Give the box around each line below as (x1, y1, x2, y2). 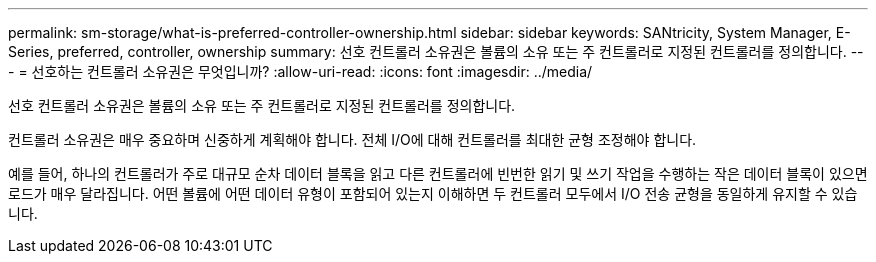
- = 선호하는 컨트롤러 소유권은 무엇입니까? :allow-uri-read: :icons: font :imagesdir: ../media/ (8, 63, 593, 80)
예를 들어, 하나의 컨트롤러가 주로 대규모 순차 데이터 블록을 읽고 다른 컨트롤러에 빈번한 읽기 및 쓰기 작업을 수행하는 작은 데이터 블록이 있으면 (8, 165, 868, 182)
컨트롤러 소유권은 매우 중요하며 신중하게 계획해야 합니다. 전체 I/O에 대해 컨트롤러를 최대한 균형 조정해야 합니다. (8, 131, 697, 148)
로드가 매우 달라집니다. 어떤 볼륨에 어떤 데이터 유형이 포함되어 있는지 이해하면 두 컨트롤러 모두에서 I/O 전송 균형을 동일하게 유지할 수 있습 (8, 185, 858, 202)
